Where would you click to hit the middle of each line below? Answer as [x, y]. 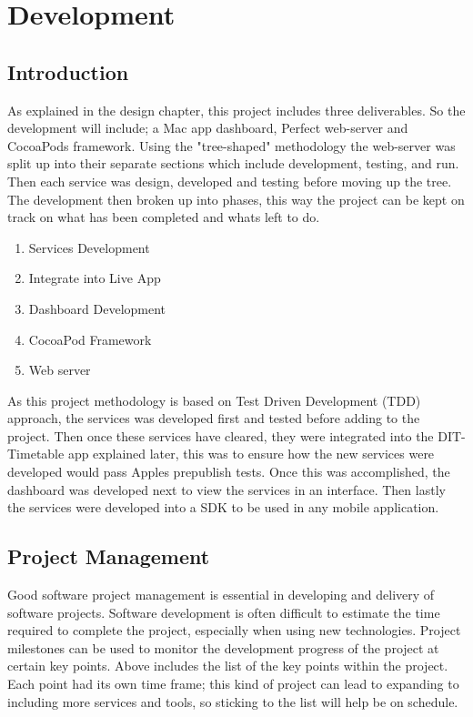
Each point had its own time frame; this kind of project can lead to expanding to [233, 684]
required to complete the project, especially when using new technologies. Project [234, 630]
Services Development [89, 247]
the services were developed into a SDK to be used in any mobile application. [223, 507]
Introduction [68, 71]
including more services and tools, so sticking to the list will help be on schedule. [233, 701]
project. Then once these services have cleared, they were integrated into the [221, 435]
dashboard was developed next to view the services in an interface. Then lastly [226, 489]
